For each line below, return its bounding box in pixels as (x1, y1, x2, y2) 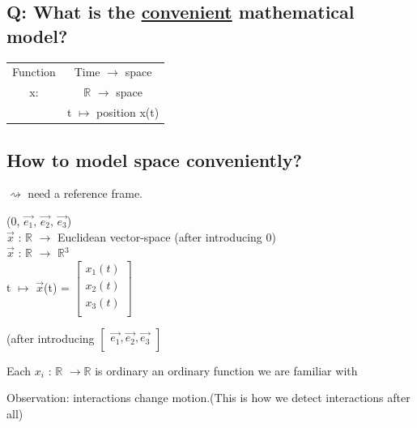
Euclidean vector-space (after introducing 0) (57, 228, 276, 245)
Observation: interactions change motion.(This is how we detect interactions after (6, 389, 411, 406)
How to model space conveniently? (6, 147, 302, 172)
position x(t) (96, 104, 160, 121)
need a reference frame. (28, 185, 143, 202)
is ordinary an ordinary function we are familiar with (95, 362, 358, 379)
